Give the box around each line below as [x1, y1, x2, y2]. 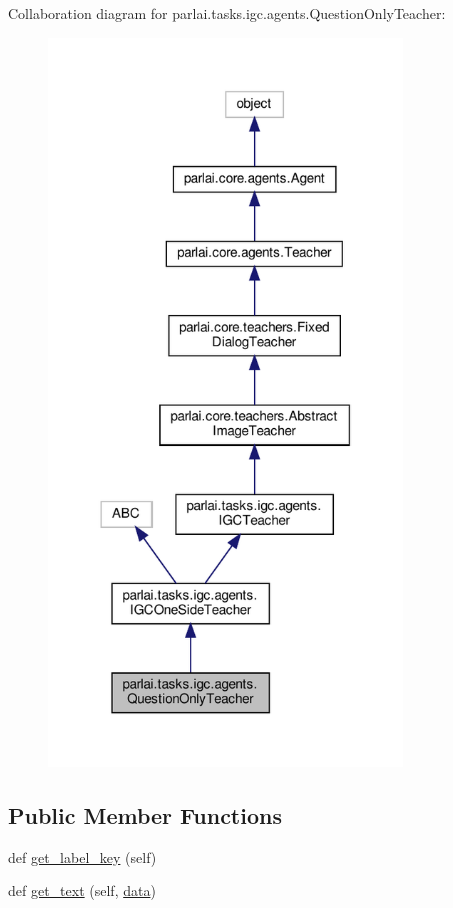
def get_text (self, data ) [8, 880, 156, 901]
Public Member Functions [8, 799, 282, 830]
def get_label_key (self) [8, 846, 157, 867]
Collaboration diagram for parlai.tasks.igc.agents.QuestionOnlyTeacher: [8, 3, 446, 23]
